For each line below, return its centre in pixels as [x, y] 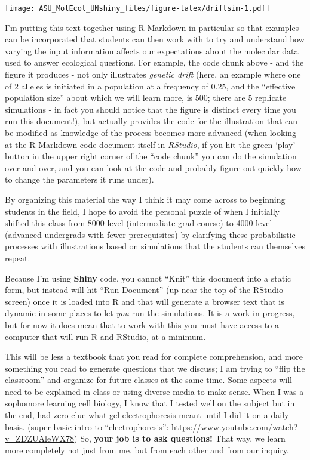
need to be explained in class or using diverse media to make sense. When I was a [154, 391]
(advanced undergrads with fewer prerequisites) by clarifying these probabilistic [150, 234]
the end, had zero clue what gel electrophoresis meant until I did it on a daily [147, 415]
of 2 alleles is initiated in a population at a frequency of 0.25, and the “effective [150, 86]
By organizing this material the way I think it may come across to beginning [145, 199]
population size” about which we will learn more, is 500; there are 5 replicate [146, 98]
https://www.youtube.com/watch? [235, 426]
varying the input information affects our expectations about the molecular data [152, 50]
